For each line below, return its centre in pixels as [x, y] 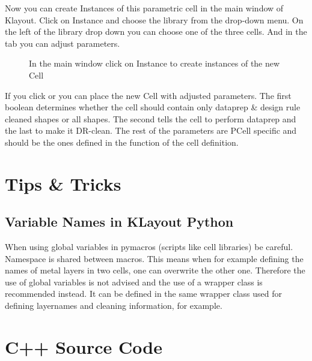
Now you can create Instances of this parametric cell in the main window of [144, 8]
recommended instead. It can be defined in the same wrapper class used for [143, 294]
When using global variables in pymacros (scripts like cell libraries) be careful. [149, 247]
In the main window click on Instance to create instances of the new [154, 63]
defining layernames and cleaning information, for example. [114, 306]
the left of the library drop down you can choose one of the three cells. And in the [156, 31]
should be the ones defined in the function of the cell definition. [122, 142]
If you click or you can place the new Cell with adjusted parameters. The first [148, 95]
